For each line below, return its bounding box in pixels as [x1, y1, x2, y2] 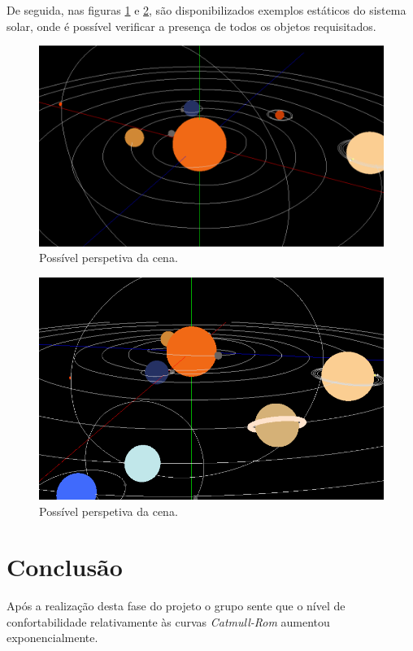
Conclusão [7, 550, 123, 583]
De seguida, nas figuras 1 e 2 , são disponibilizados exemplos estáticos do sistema [7, 2, 406, 18]
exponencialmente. [7, 629, 98, 646]
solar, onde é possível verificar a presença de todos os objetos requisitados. [7, 17, 376, 34]
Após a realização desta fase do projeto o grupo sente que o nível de [7, 597, 346, 614]
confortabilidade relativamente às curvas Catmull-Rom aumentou [7, 613, 330, 630]
